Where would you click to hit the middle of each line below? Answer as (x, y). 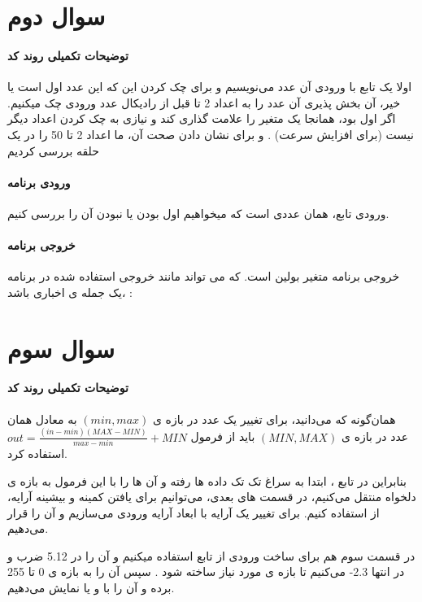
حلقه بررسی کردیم (53, 150)
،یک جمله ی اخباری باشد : (70, 292)
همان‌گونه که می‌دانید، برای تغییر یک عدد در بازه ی (274, 419)
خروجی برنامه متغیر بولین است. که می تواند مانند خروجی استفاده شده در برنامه (204, 276)
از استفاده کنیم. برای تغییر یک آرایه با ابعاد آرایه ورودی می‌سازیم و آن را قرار (194, 512)
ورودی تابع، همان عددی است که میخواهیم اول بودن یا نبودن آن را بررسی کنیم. (198, 213)
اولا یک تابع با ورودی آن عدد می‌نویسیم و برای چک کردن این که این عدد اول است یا (210, 87)
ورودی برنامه (39, 182)
